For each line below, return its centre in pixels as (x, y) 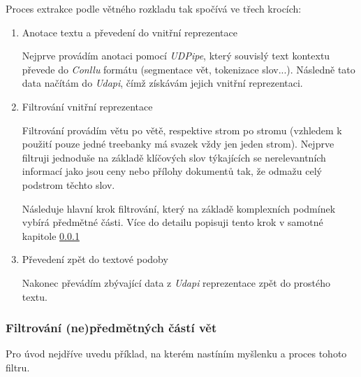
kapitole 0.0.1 (51, 235)
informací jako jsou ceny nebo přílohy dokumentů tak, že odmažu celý (172, 171)
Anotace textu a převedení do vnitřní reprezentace (130, 32)
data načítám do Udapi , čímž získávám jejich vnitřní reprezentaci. (162, 83)
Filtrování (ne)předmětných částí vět (111, 328)
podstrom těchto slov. (68, 184)
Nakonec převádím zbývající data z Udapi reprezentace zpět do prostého (176, 282)
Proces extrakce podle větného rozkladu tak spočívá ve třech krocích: (154, 8)
